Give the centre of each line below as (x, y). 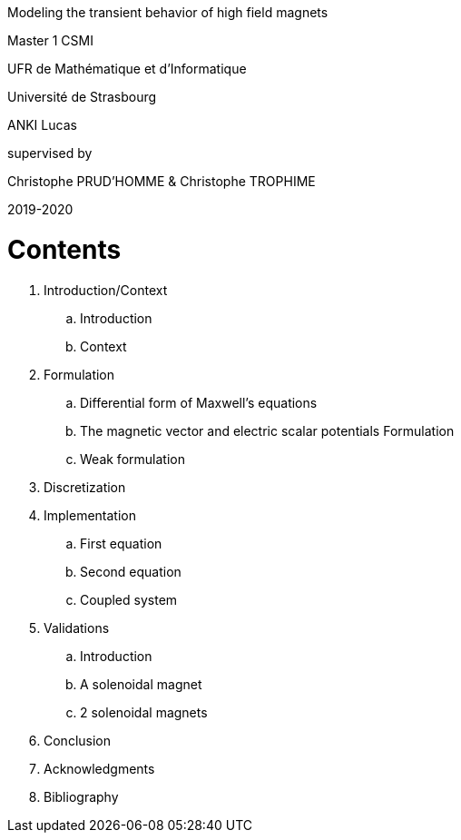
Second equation (131, 571)
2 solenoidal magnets (144, 712)
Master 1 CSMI (50, 40)
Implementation (90, 515)
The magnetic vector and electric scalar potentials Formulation (267, 430)
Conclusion (78, 740)
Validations (77, 628)
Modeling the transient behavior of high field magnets (168, 12)
